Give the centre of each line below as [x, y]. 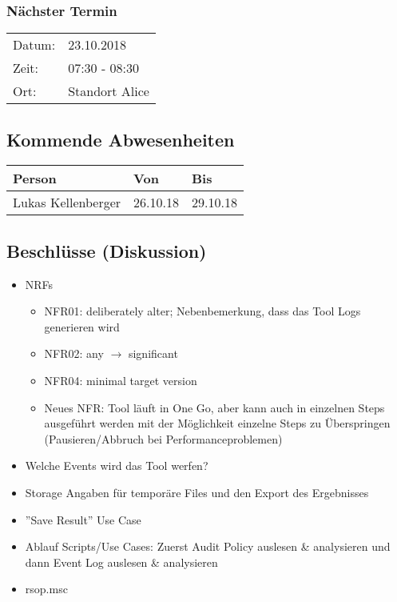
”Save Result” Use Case [83, 519]
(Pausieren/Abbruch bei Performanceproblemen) [163, 438]
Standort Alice [109, 91]
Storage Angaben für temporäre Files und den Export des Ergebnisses [197, 492]
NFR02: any [74, 353]
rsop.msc [46, 589]
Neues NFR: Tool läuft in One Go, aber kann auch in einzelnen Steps [214, 407]
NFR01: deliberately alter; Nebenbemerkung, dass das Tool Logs [202, 311]
